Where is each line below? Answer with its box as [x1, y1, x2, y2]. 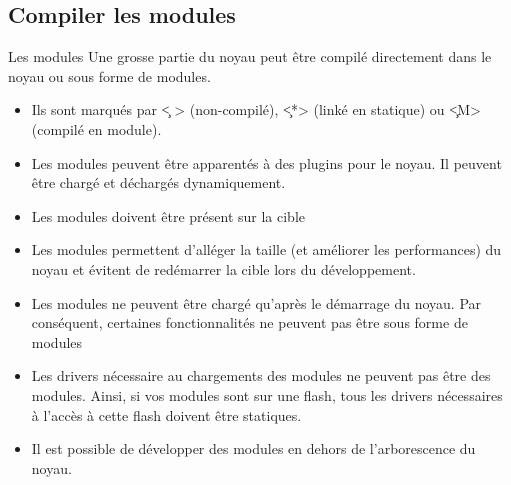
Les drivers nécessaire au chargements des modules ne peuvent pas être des [31, 365, 491, 386]
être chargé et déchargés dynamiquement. [31, 172, 286, 193]
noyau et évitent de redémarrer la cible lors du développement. [31, 258, 416, 279]
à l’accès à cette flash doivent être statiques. [31, 404, 302, 425]
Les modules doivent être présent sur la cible [31, 205, 305, 226]
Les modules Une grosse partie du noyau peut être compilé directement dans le [8, 46, 492, 67]
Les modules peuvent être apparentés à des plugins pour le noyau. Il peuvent [31, 152, 502, 173]
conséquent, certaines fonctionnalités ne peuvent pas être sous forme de [31, 312, 468, 333]
